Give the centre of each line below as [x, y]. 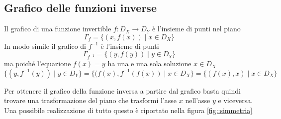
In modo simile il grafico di [45, 46]
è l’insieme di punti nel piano [196, 29]
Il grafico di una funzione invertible [58, 29]
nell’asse [198, 100]
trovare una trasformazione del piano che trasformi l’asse [91, 100]
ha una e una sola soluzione [149, 63]
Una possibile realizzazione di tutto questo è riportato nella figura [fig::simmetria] [128, 110]
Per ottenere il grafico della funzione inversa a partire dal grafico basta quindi [122, 90]
